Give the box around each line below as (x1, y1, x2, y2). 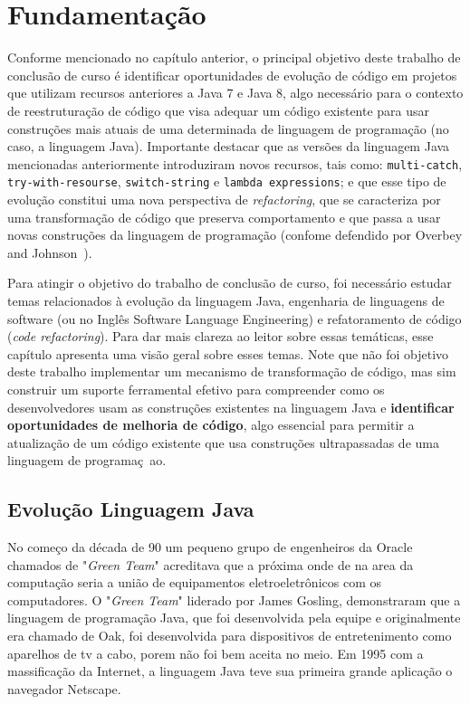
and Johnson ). (7, 243, 92, 262)
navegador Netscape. (7, 679, 121, 698)
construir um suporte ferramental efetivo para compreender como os (7, 379, 385, 398)
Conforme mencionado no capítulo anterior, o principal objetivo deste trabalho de (7, 48, 461, 67)
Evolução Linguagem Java (7, 495, 254, 523)
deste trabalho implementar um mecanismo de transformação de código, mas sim (7, 362, 456, 381)
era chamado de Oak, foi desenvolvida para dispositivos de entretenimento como (7, 626, 452, 645)
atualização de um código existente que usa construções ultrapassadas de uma (7, 433, 439, 452)
